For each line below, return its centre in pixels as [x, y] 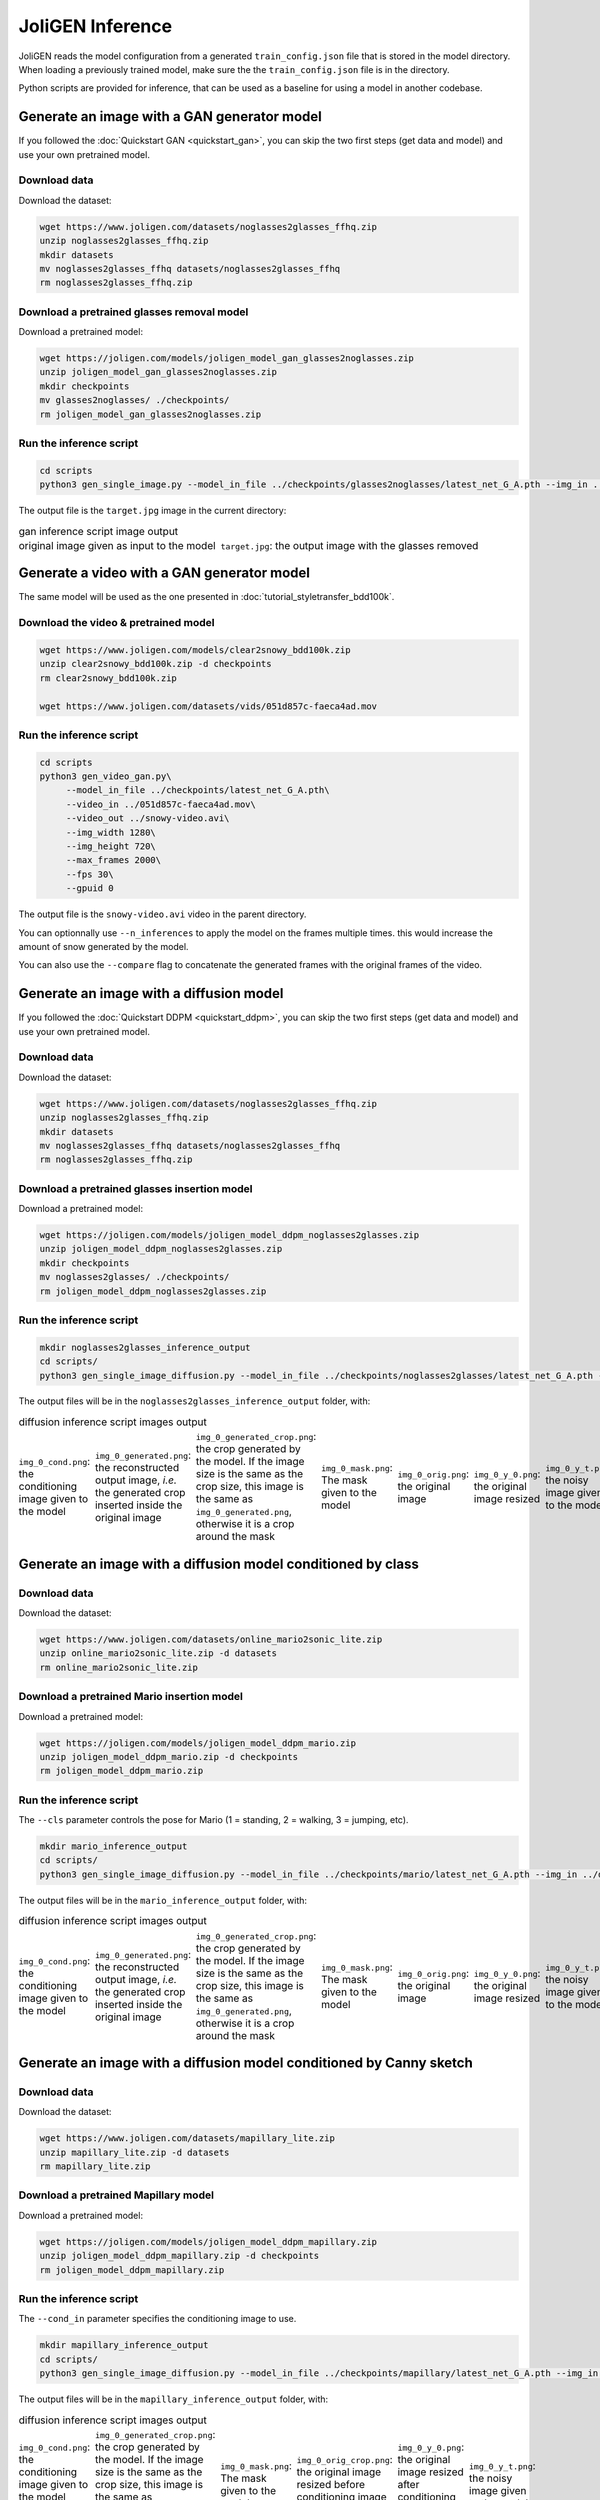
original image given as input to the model [117, 545]
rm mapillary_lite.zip [95, 2166]
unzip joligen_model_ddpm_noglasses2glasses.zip [161, 1249]
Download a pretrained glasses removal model [133, 312]
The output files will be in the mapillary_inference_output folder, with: [173, 2399]
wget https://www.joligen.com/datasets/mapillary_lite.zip [187, 2138]
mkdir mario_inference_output [113, 1846]
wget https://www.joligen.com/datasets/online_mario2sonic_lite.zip [211, 1639]
